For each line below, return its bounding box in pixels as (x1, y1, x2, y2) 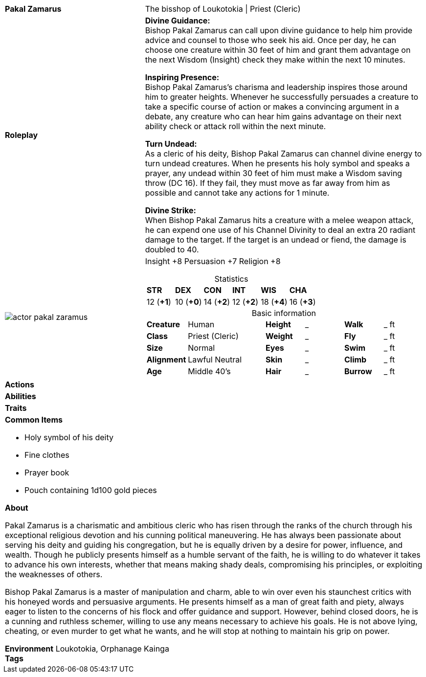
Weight (266, 331, 293, 341)
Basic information (251, 308, 316, 318)
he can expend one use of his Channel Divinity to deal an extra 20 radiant (145, 225, 416, 235)
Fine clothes (24, 450, 69, 460)
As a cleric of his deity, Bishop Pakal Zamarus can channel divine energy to (145, 149, 422, 158)
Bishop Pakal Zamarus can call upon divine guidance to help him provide (145, 25, 413, 35)
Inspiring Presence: (145, 72, 220, 82)
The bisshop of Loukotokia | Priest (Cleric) (145, 4, 301, 14)
